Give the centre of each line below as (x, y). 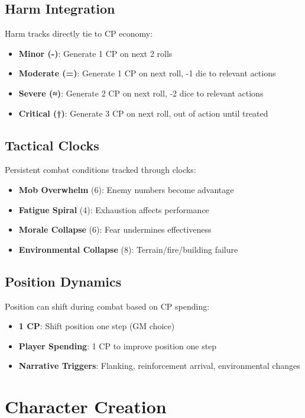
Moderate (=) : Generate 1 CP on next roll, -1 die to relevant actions (147, 73)
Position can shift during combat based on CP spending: (107, 306)
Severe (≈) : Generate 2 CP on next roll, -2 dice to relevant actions (141, 93)
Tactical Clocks (52, 145)
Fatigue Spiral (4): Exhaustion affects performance (114, 209)
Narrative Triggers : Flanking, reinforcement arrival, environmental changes (159, 366)
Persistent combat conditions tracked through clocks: (100, 170)
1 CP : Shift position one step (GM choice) (97, 326)
